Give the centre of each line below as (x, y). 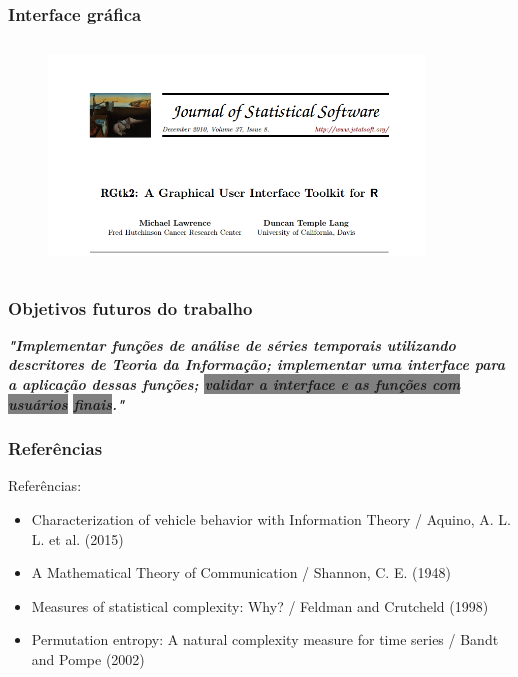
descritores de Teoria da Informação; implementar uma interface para (256, 364)
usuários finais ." (66, 403)
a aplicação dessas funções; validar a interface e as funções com (234, 383)
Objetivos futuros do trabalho (130, 307)
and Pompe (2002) (88, 658)
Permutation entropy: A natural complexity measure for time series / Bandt (265, 639)
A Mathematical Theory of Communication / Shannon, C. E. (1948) (241, 572)
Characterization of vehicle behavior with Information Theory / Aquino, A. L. (271, 518)
